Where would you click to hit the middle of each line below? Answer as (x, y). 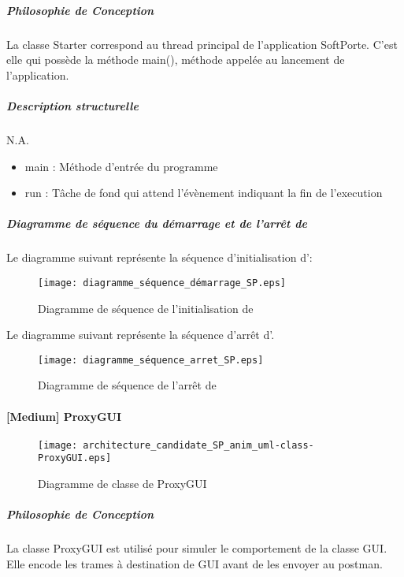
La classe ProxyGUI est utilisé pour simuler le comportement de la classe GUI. (197, 548)
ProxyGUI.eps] (75, 458)
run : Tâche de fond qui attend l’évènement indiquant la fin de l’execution (204, 193)
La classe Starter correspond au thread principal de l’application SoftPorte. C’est (202, 44)
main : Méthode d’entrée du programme (121, 166)
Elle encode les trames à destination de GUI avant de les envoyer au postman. (195, 563)
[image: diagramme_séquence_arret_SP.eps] (151, 360)
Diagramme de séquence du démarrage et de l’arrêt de (157, 223)
